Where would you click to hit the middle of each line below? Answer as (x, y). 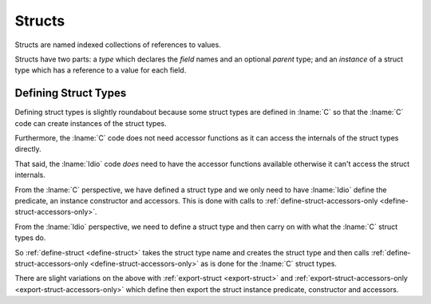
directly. (28, 149)
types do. (30, 238)
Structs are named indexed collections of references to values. (118, 45)
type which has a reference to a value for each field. (101, 70)
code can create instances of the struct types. (91, 123)
